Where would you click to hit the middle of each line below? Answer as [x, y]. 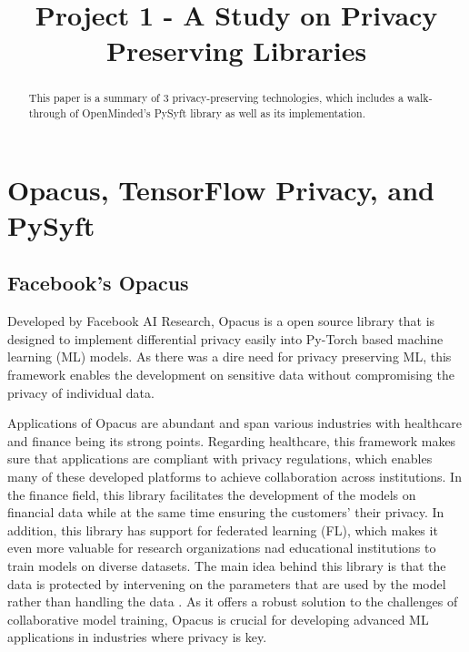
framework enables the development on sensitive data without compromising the [231, 375]
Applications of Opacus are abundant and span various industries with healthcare [235, 423]
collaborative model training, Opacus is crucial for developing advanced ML [218, 619]
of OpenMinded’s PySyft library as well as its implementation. [217, 113]
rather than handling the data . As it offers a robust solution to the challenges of [233, 601]
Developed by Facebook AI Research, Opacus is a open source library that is [221, 321]
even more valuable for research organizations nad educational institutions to [222, 548]
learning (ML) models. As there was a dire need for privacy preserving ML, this [230, 357]
